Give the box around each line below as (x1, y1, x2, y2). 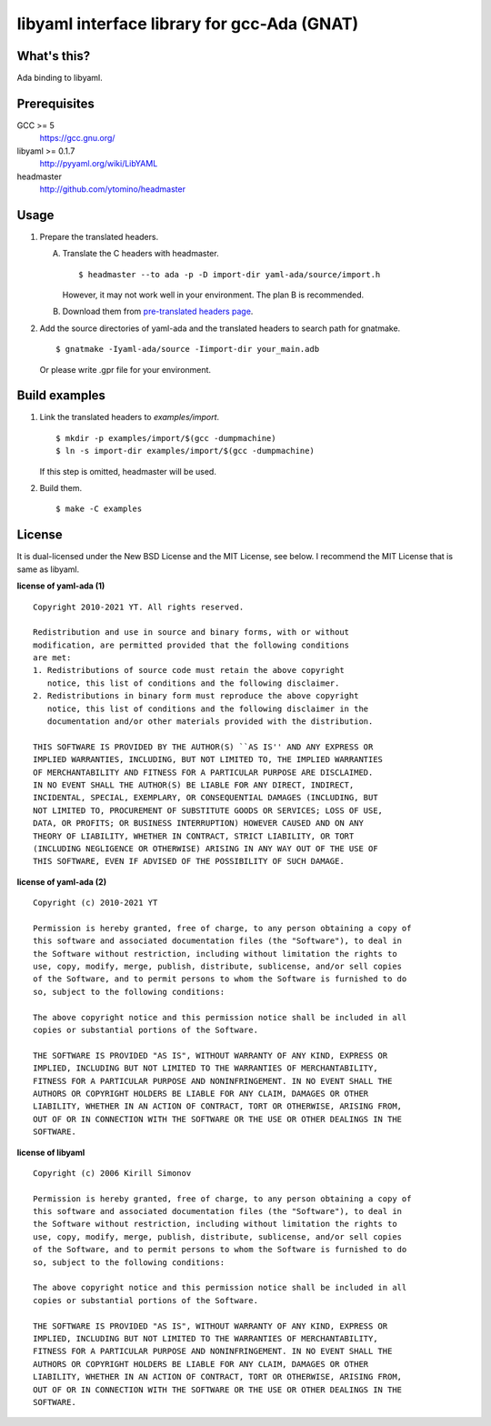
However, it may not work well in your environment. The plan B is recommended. (62, 289, 365, 300)
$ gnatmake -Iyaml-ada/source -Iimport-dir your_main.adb (55, 344, 320, 355)
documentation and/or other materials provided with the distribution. (46, 717, 374, 727)
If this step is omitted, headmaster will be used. (39, 466, 217, 477)
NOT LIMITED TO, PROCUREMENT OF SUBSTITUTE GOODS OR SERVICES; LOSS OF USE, (33, 805, 384, 816)
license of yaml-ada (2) (16, 876, 107, 887)
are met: (33, 653, 72, 663)
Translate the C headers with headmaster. (62, 248, 219, 259)
